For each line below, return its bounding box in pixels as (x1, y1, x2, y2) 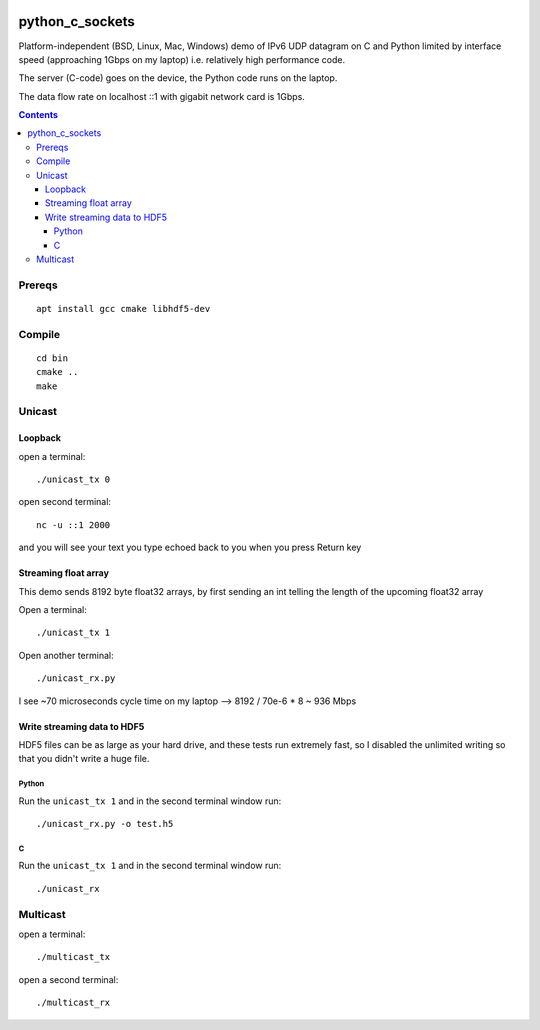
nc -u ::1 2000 (36, 519, 111, 530)
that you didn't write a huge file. (18, 753, 150, 765)
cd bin (36, 352, 69, 364)
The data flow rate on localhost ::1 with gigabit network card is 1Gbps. (18, 90, 305, 102)
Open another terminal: (18, 649, 114, 661)
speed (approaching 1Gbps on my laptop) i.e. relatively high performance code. (18, 53, 346, 65)
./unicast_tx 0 (36, 474, 111, 485)
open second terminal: (18, 496, 112, 508)
